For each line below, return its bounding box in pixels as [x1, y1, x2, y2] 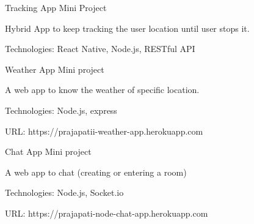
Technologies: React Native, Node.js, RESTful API [5, 42, 195, 55]
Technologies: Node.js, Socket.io [5, 186, 124, 199]
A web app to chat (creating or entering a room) [5, 165, 187, 178]
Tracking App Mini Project [5, 1, 107, 13]
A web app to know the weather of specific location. [5, 83, 200, 96]
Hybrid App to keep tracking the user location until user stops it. [5, 21, 250, 34]
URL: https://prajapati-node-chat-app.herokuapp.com [5, 206, 208, 219]
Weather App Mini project [5, 62, 104, 75]
